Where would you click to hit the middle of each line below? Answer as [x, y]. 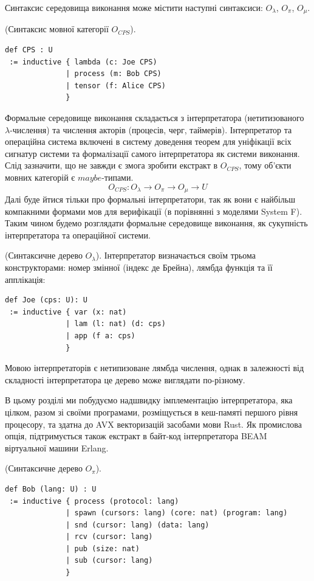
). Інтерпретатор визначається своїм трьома [176, 255]
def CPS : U [29, 50]
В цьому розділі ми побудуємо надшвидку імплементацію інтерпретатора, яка [149, 400]
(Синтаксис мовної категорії [57, 29]
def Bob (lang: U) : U [51, 489]
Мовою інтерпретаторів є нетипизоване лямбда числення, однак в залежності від [155, 368]
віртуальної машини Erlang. [57, 447]
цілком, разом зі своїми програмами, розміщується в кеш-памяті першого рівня [152, 412]
